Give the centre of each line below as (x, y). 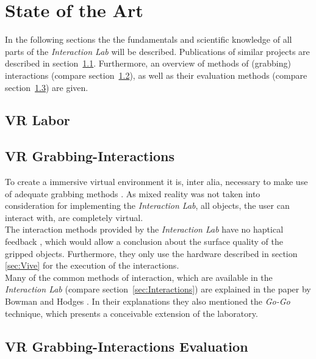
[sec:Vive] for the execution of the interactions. (92, 265)
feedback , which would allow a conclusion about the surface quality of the (144, 241)
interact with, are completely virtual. (74, 217)
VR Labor (38, 120)
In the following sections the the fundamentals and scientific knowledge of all (149, 39)
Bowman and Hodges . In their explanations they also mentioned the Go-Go (148, 301)
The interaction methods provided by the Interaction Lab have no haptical (144, 229)
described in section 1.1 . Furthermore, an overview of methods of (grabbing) (148, 63)
